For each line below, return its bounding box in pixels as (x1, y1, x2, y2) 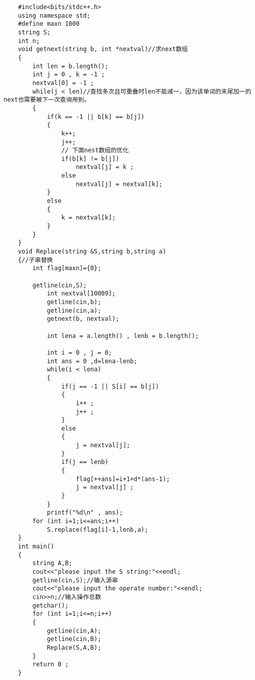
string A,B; (32, 560, 73, 567)
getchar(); (32, 602, 69, 609)
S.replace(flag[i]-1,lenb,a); (46, 526, 148, 533)
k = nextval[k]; (61, 214, 116, 222)
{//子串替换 (18, 256, 53, 264)
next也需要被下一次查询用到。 (4, 96, 90, 104)
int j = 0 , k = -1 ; (32, 71, 105, 78)
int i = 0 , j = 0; (46, 349, 112, 356)
